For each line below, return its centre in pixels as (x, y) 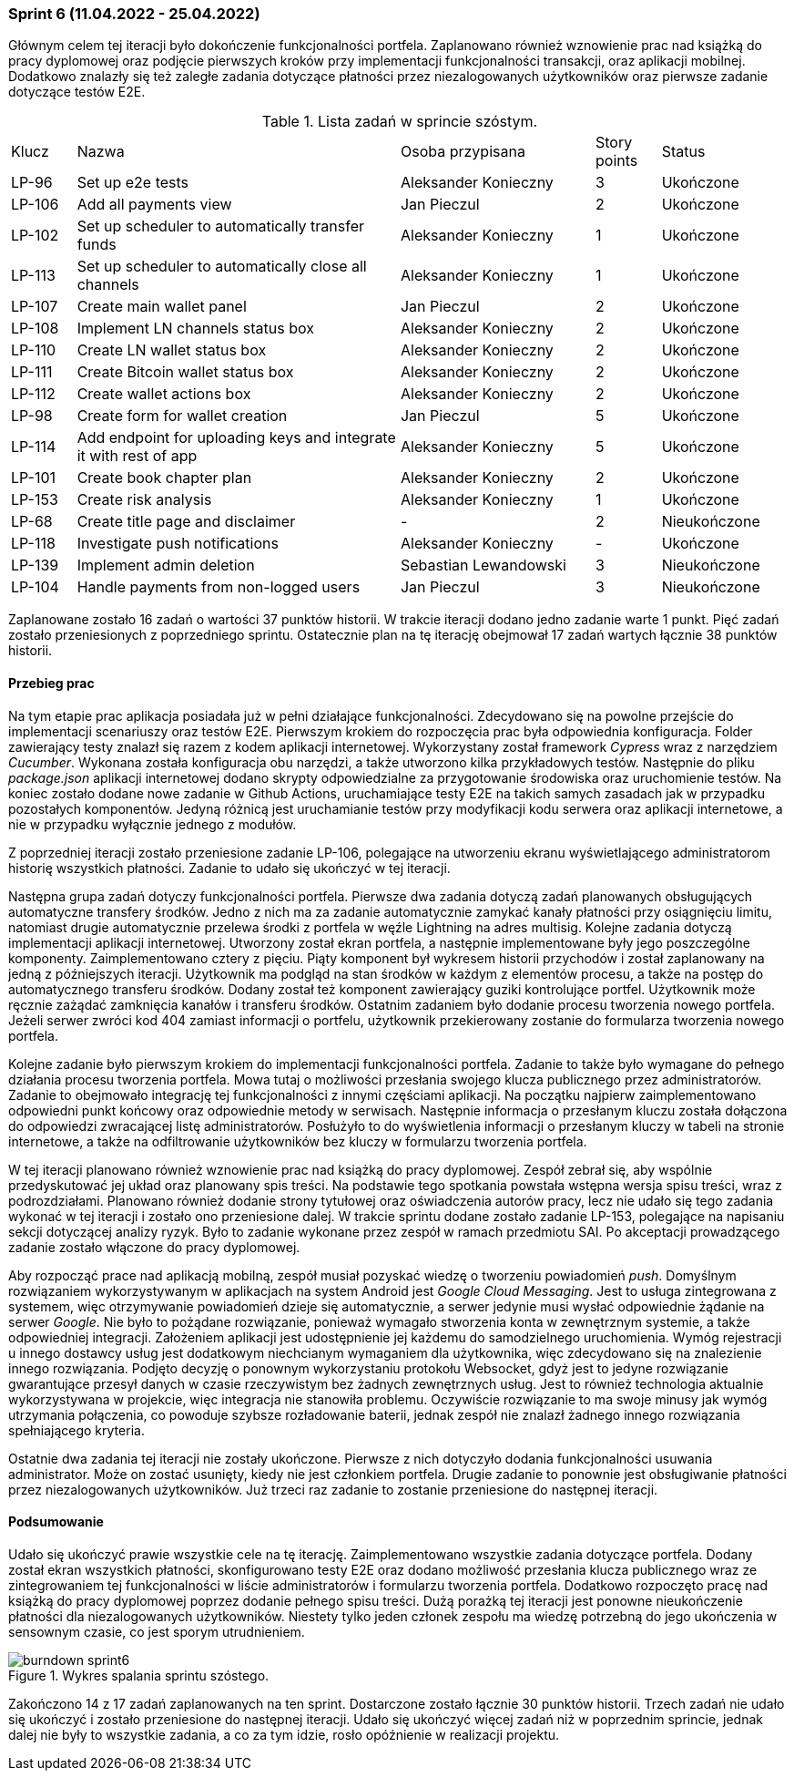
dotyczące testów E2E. (77, 92)
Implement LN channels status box (195, 329)
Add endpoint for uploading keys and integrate (236, 438)
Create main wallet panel (162, 307)
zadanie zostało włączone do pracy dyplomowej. (154, 1247)
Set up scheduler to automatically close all (222, 267)
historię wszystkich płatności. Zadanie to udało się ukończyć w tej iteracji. (229, 868)
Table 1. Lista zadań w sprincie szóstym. (400, 122)
